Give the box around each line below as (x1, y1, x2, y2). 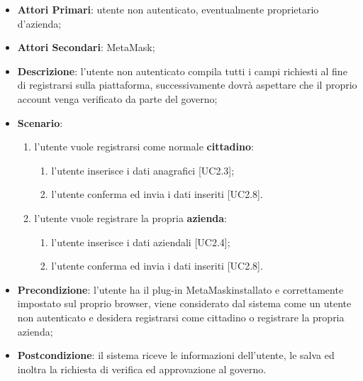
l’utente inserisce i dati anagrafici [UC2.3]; (51, 162, 235, 177)
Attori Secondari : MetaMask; (17, 40, 155, 55)
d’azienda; (17, 16, 62, 31)
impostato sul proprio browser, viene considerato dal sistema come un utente (17, 296, 352, 311)
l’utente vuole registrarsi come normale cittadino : (34, 139, 254, 154)
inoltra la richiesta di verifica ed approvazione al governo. (17, 361, 267, 376)
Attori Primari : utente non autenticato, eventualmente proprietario (17, 2, 319, 16)
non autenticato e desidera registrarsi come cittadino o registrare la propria (17, 309, 345, 324)
